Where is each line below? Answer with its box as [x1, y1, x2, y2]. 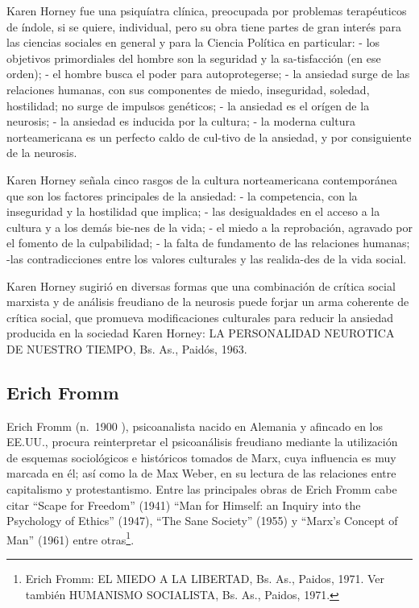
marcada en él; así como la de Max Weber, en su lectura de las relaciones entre [6, 465, 396, 482]
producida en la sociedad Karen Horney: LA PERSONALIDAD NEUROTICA [6, 325, 395, 341]
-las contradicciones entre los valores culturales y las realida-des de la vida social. [6, 250, 407, 267]
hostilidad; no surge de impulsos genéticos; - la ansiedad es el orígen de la [6, 97, 370, 114]
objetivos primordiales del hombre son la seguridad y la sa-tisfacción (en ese [6, 49, 381, 66]
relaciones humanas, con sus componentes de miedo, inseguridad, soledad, [6, 81, 370, 97]
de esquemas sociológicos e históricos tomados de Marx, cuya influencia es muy [6, 449, 396, 465]
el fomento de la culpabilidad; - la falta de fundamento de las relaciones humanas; [6, 234, 410, 251]
